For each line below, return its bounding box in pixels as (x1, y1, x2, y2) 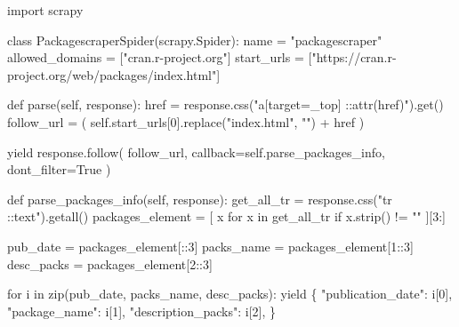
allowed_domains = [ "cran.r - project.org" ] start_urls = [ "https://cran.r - (7, 48, 397, 67)
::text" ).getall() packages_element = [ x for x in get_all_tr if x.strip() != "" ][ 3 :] (7, 207, 446, 226)
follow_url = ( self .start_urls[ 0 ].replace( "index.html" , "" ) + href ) (7, 112, 365, 131)
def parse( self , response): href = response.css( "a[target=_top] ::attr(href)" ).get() (7, 95, 444, 114)
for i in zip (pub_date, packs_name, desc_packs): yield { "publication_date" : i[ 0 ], (7, 284, 453, 303)
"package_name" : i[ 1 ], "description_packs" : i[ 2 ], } (7, 301, 276, 320)
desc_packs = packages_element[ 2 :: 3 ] (7, 254, 213, 273)
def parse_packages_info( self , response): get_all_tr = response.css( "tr (7, 189, 392, 208)
